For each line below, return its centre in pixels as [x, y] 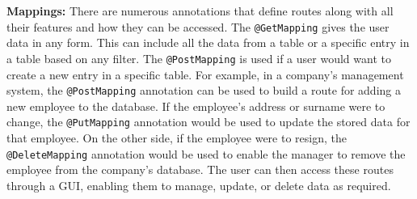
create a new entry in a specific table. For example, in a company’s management [205, 74]
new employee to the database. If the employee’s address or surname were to [196, 106]
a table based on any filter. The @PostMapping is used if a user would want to [199, 58]
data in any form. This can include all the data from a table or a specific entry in [208, 42]
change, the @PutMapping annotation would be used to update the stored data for [208, 122]
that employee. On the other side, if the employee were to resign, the [177, 138]
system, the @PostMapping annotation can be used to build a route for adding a [204, 90]
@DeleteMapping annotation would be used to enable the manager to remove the [206, 153]
